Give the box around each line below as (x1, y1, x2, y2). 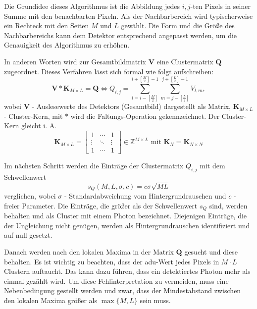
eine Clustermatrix (156, 56, 213, 66)
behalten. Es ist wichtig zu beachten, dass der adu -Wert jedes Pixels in (4, 256, 219, 266)
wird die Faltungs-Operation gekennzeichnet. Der (70, 110, 220, 121)
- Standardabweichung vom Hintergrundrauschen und (64, 191, 226, 201)
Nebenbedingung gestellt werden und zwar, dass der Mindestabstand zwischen (4, 285, 241, 296)
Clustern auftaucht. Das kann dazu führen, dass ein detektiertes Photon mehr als (4, 266, 251, 276)
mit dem (200, 160, 225, 171)
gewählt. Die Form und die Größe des (121, 20, 235, 31)
